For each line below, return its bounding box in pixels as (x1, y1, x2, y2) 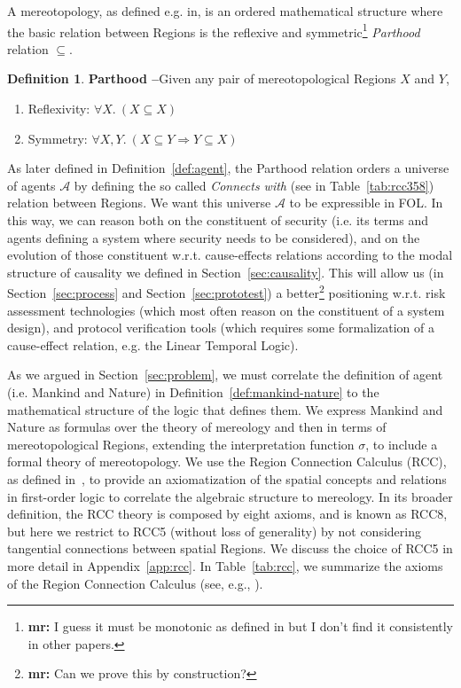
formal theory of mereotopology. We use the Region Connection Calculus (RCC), (7, 452, 447, 471)
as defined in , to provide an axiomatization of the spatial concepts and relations (7, 469, 447, 488)
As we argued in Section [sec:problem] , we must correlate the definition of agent (7, 365, 443, 384)
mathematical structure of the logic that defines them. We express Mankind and (7, 400, 443, 418)
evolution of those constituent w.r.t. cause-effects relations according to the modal (7, 246, 453, 264)
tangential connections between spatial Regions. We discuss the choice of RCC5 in (7, 539, 453, 558)
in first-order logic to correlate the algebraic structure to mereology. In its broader (7, 487, 453, 505)
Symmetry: (27, 129, 88, 147)
